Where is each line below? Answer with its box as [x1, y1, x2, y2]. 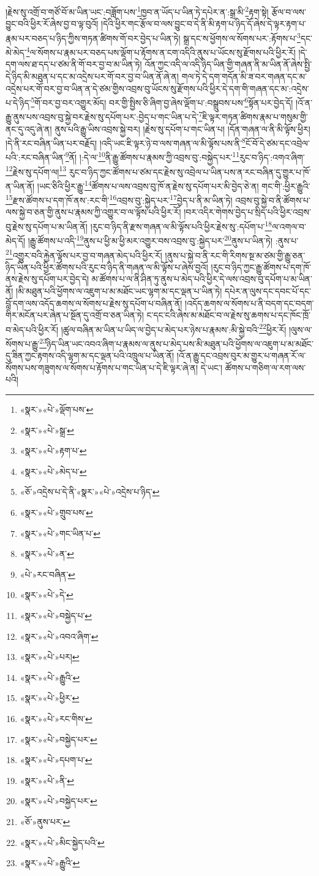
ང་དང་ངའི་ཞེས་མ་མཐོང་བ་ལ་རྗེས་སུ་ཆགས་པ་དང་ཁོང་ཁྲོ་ [146, 309, 310, 321]
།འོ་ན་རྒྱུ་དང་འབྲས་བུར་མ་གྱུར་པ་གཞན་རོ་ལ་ [176, 349, 306, 362]
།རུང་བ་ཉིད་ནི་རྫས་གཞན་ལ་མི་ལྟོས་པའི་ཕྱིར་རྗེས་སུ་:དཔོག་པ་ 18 [90, 218, 272, 232]
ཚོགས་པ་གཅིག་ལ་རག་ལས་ [225, 361, 306, 374]
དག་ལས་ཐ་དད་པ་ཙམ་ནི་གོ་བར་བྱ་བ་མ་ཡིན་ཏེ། [6, 58, 142, 71]
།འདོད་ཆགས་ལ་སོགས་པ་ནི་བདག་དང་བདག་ [185, 296, 314, 309]
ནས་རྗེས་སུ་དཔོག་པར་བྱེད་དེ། [6, 272, 89, 285]
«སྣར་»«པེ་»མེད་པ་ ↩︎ [20, 464, 87, 477]
